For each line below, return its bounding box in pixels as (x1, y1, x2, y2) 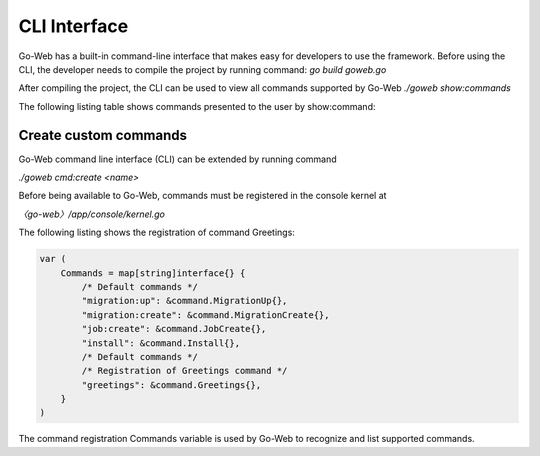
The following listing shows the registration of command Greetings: (18, 226, 295, 239)
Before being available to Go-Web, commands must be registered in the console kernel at (18, 190, 387, 202)
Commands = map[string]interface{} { (60, 267, 246, 279)
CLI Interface (18, 15, 129, 37)
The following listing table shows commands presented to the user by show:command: (18, 100, 376, 112)
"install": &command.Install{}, (81, 337, 240, 349)
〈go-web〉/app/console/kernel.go (18, 208, 165, 220)
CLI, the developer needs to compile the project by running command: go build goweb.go (18, 63, 387, 75)
